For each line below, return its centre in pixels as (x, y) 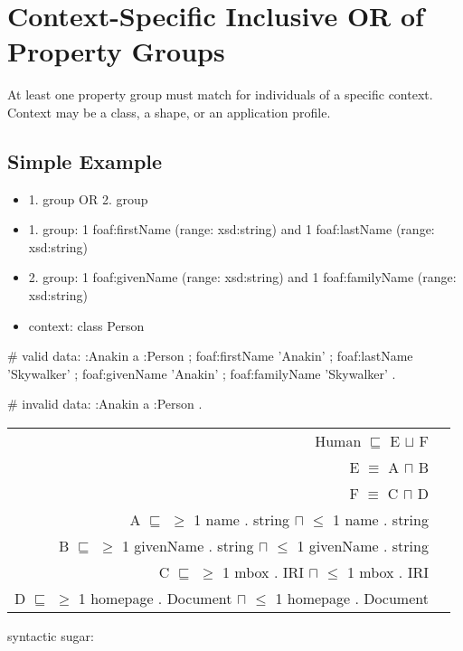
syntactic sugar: (51, 636)
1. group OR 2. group (88, 198)
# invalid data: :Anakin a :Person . (105, 404)
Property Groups (116, 51)
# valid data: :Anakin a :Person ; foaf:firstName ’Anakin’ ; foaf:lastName (210, 356)
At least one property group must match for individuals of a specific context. (220, 94)
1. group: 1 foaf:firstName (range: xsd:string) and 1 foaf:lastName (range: (231, 229)
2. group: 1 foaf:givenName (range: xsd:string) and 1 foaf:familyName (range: (242, 277)
